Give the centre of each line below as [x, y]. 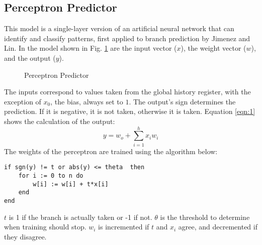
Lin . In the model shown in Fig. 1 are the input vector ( [91, 48]
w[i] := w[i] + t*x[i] [71, 184]
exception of [23, 101]
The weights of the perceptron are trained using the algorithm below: [111, 151]
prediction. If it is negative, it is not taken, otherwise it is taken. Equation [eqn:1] [130, 111]
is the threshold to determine [205, 217]
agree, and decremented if [218, 227]
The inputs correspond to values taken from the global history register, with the [127, 92]
